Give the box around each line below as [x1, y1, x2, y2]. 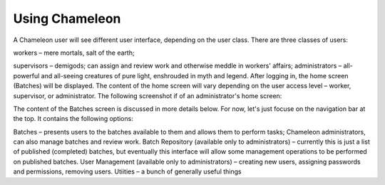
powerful [13, 71, 40, 80]
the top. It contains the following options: [13, 115, 133, 123]
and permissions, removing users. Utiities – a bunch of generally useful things [13, 167, 242, 176]
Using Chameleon [13, 11, 121, 26]
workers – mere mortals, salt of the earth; [13, 48, 135, 57]
